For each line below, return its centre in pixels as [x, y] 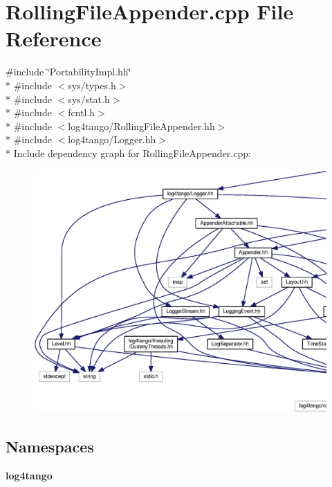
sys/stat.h [89, 99]
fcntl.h [82, 112]
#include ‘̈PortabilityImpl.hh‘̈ [68, 72]
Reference [54, 38]
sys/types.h [92, 85]
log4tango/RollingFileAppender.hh [141, 126]
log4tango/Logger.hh [112, 139]
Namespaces [50, 447]
